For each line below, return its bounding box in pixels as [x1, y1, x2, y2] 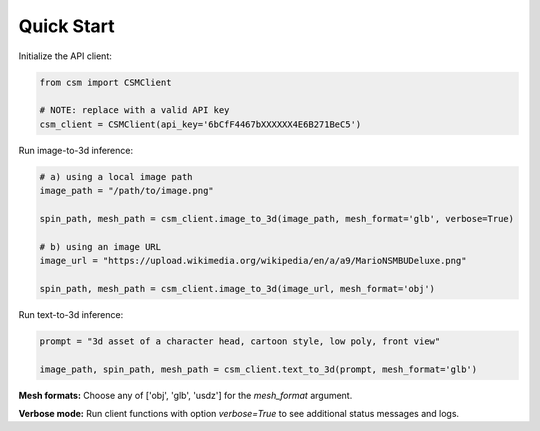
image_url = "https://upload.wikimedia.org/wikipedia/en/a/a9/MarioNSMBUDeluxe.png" [39, 255, 467, 267]
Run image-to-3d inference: [18, 144, 134, 156]
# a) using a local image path [39, 171, 194, 182]
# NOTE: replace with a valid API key [39, 105, 230, 116]
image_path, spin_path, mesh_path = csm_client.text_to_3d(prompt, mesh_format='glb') [39, 363, 478, 375]
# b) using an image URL [39, 241, 162, 252]
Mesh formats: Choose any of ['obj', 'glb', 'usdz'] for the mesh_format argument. [18, 389, 353, 401]
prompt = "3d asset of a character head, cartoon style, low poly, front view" [39, 335, 441, 347]
